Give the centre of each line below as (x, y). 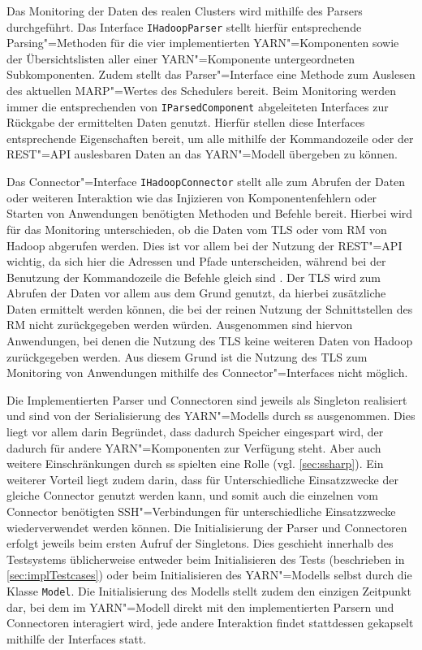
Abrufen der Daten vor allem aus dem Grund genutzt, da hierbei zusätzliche (196, 293)
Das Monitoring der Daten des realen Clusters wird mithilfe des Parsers (185, 11)
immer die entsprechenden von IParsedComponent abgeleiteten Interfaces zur (198, 106)
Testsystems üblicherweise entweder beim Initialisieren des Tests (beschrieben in (206, 559)
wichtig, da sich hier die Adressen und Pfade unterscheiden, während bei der (196, 261)
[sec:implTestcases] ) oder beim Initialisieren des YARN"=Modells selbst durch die (209, 575)
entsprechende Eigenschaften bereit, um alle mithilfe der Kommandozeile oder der (210, 138)
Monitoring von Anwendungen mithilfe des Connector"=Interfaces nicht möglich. (207, 373)
